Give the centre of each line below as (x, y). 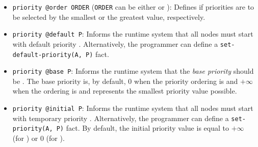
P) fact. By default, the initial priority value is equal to (143, 128)
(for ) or (25, 138)
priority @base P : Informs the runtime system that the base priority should (133, 71)
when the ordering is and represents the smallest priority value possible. (125, 91)
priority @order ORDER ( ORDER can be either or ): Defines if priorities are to (133, 7)
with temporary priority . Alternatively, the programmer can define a (121, 118)
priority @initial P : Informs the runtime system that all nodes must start (133, 108)
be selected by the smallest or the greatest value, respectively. (109, 17)
